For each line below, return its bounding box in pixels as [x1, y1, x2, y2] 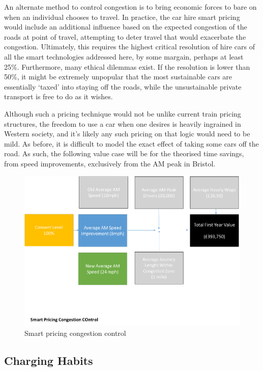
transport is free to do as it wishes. [4, 91, 113, 102]
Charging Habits [4, 352, 93, 368]
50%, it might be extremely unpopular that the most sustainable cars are [4, 71, 232, 82]
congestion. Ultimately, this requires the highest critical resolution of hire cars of [4, 41, 255, 52]
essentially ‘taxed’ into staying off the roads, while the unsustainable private [4, 81, 242, 92]
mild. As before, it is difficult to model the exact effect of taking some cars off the [4, 138, 259, 149]
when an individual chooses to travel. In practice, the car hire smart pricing [4, 11, 240, 22]
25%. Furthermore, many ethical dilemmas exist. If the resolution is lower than [4, 61, 250, 72]
